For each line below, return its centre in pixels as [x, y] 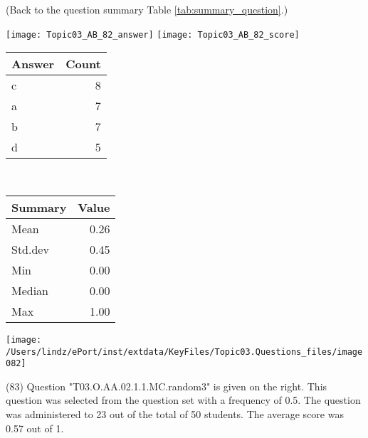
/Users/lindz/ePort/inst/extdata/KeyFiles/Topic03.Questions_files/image [184, 352]
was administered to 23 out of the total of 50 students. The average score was [175, 414]
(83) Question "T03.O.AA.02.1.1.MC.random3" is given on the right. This [167, 386]
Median [30, 290]
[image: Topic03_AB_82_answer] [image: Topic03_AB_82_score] [153, 34]
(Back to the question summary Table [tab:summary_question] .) [147, 9]
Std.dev [30, 249]
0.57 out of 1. [35, 428]
